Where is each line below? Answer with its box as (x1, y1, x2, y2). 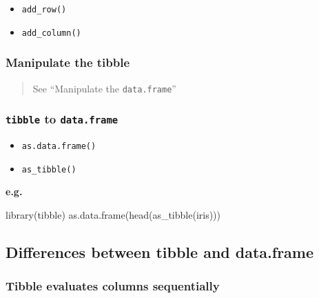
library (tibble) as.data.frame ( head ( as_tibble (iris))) (6, 207, 221, 221)
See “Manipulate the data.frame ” (32, 81, 176, 95)
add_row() (21, 5, 67, 14)
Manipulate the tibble (6, 54, 130, 71)
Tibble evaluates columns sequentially (6, 277, 220, 295)
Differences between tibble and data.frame (6, 241, 314, 262)
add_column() (21, 28, 81, 38)
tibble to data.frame (6, 110, 119, 128)
